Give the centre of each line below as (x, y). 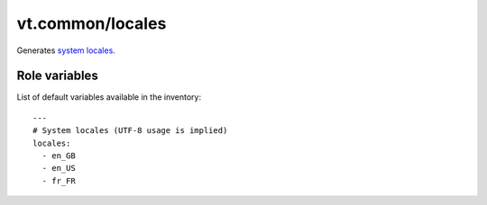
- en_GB (59, 156)
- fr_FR (59, 181)
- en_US (59, 168)
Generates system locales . (66, 50)
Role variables (57, 76)
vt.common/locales (92, 23)
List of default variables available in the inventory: (109, 97)
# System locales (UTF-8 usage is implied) (130, 131)
